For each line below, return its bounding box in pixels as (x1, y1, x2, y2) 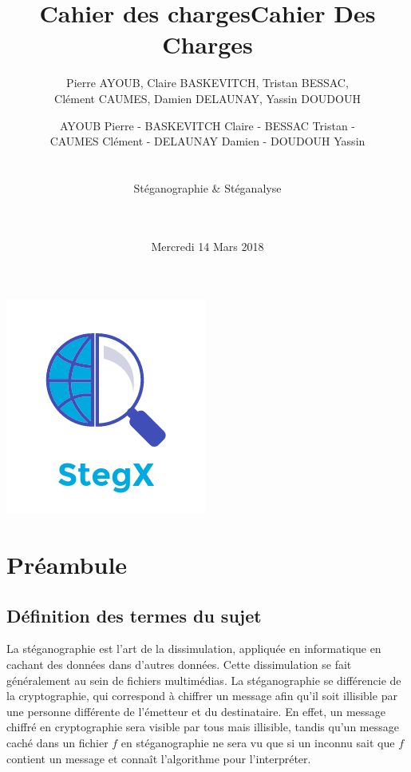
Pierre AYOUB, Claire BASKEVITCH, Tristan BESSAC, (66, 74, 349, 91)
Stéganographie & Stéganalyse (133, 179, 282, 196)
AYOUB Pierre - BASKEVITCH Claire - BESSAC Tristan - (59, 117, 356, 133)
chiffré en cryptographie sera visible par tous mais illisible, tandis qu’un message (6, 718, 399, 735)
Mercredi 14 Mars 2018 (151, 237, 264, 254)
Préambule (6, 548, 128, 581)
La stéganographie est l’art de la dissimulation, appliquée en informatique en (6, 640, 381, 657)
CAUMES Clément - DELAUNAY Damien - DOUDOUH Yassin (49, 133, 366, 149)
